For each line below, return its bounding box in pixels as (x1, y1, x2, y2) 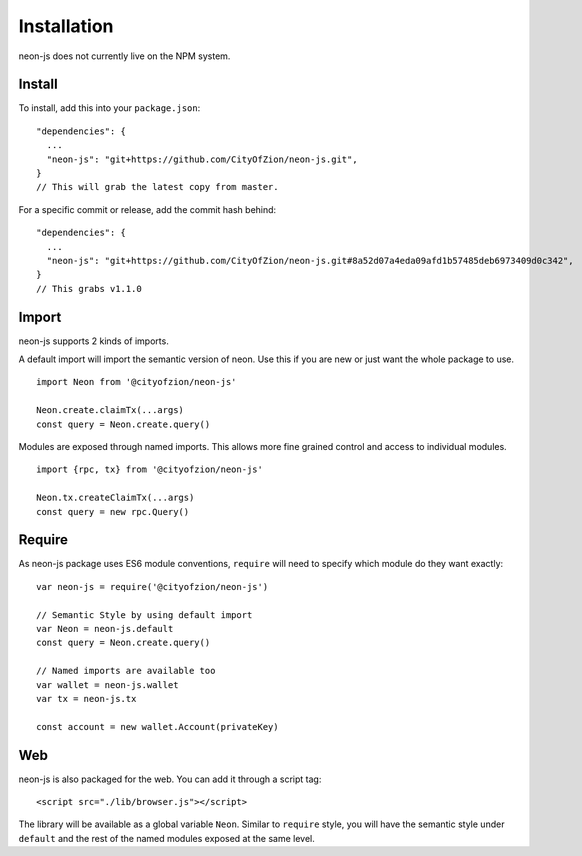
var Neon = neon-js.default (36, 623, 174, 635)
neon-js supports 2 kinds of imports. (18, 335, 169, 347)
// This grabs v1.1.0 (36, 283, 142, 294)
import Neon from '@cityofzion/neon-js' (36, 376, 237, 388)
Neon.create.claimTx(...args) (36, 405, 185, 416)
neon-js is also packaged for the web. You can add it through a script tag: (18, 773, 322, 785)
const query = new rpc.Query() (36, 506, 190, 517)
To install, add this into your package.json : (18, 102, 201, 114)
